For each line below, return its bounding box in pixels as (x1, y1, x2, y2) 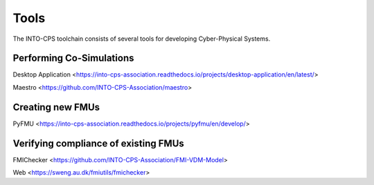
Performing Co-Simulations (12, 52, 134, 64)
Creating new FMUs (12, 101, 100, 113)
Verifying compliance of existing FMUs (12, 137, 185, 149)
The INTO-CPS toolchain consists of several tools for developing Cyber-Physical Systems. (12, 35, 271, 43)
